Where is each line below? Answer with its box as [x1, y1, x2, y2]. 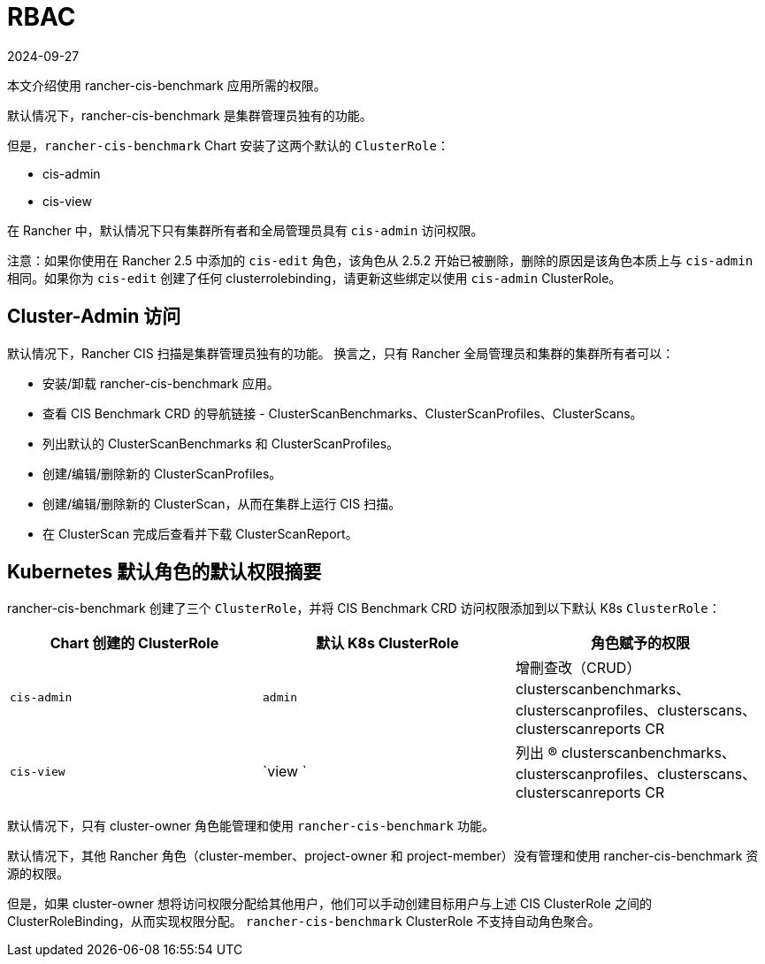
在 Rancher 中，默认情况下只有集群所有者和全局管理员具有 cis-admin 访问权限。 [7, 222, 484, 238]
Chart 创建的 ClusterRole [50, 634, 219, 653]
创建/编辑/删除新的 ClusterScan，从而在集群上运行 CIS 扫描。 [42, 495, 402, 511]
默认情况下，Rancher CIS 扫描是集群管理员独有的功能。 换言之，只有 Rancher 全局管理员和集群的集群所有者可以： [7, 345, 675, 361]
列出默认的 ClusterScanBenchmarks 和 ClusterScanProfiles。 [42, 435, 400, 451]
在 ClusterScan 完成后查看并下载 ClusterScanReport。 [42, 525, 358, 541]
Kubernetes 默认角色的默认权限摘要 [7, 561, 322, 584]
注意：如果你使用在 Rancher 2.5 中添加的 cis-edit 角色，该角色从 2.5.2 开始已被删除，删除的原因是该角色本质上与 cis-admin [7, 252, 754, 268]
